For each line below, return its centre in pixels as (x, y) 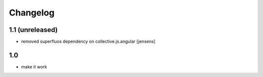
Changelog (32, 13)
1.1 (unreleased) (33, 30)
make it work (34, 67)
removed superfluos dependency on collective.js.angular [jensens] (88, 42)
